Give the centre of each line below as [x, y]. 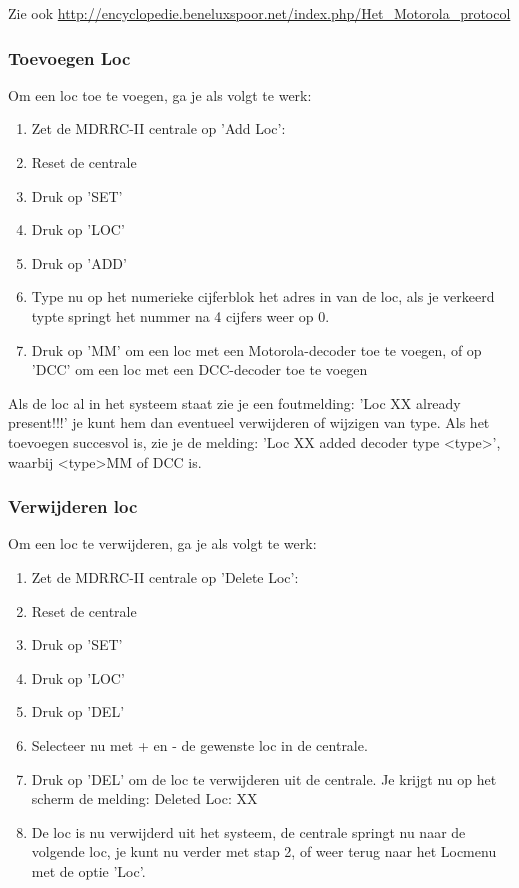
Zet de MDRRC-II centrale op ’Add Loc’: [158, 128]
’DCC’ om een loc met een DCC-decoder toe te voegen [199, 369]
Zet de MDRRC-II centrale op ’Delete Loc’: [165, 576]
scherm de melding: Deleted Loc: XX [144, 798]
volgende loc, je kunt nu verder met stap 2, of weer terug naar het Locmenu [264, 851]
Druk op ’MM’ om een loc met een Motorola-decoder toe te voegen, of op [256, 349]
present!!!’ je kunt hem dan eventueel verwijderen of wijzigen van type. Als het [249, 422]
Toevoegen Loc [69, 57]
